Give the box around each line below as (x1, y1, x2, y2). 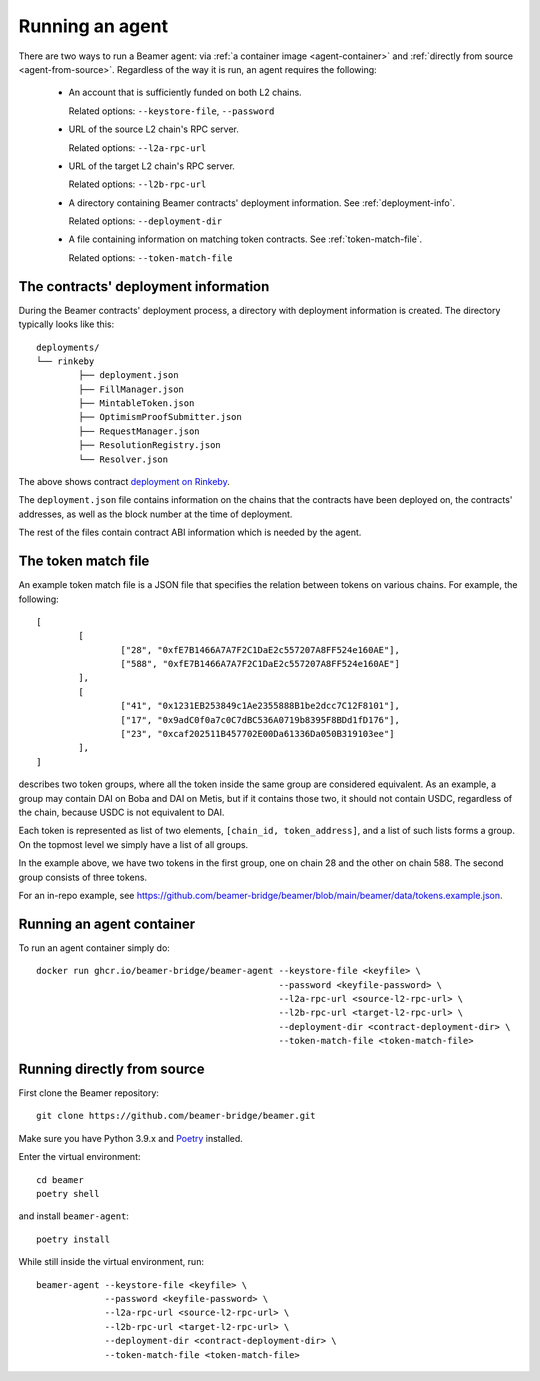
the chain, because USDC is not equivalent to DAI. (18, 806, 225, 818)
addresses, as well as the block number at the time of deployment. (18, 508, 293, 520)
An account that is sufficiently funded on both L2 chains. (68, 86, 302, 99)
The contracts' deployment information (18, 278, 270, 295)
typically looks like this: (18, 318, 115, 330)
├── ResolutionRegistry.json (78, 440, 222, 451)
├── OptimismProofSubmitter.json (78, 411, 242, 423)
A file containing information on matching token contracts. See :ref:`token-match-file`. (68, 233, 423, 245)
